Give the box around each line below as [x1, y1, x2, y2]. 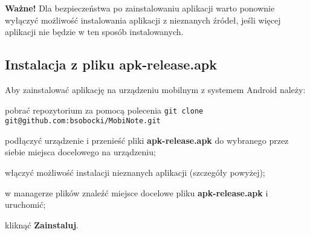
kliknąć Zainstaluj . [5, 218, 79, 231]
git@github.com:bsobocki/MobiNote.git [5, 117, 161, 126]
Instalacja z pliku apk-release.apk [5, 55, 218, 74]
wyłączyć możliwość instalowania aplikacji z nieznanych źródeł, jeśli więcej [5, 13, 281, 26]
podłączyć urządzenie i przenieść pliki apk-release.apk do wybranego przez [5, 134, 289, 146]
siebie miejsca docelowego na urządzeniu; [5, 146, 156, 158]
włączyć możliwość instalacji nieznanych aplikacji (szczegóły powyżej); [5, 166, 265, 179]
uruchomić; [5, 198, 46, 211]
